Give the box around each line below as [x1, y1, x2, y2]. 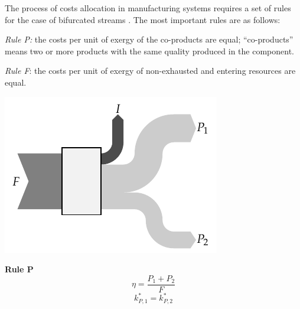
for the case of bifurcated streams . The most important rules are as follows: [5, 13, 281, 25]
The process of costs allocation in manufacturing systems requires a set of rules [5, 2, 291, 14]
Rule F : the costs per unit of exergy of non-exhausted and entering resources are [5, 64, 296, 77]
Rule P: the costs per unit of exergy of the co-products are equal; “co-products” [5, 33, 294, 45]
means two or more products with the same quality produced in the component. [5, 44, 294, 57]
